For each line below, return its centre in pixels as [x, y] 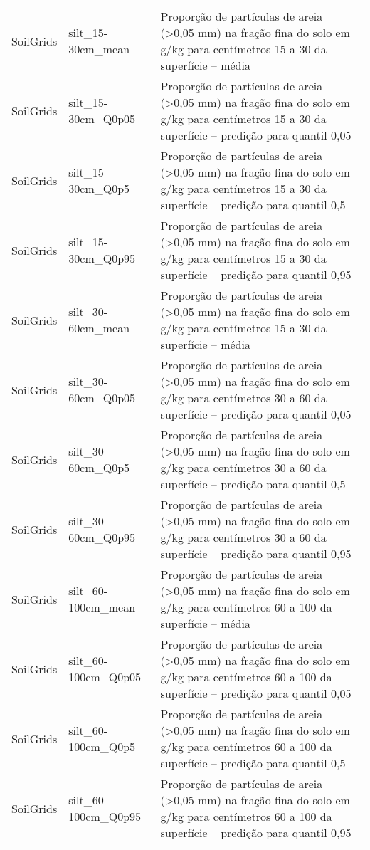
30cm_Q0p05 [102, 119]
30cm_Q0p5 [99, 188]
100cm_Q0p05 [105, 677]
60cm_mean [99, 328]
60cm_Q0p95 [102, 537]
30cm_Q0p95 [102, 258]
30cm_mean [99, 49]
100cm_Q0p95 [105, 816]
